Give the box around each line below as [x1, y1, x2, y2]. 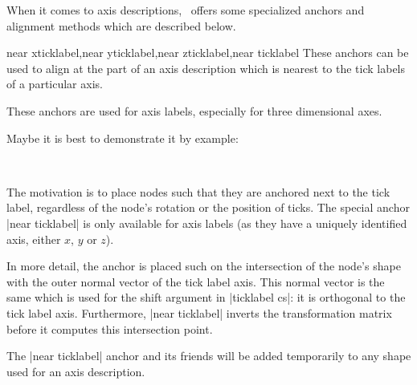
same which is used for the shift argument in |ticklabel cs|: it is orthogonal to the [6, 289, 406, 306]
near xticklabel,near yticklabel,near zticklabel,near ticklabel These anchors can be [6, 44, 409, 61]
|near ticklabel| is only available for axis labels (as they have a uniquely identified [6, 214, 407, 231]
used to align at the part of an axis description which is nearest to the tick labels [6, 59, 406, 76]
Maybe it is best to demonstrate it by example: [6, 129, 239, 146]
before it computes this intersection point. [6, 320, 213, 337]
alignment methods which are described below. [6, 17, 236, 34]
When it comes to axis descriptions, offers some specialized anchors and [6, 2, 365, 18]
